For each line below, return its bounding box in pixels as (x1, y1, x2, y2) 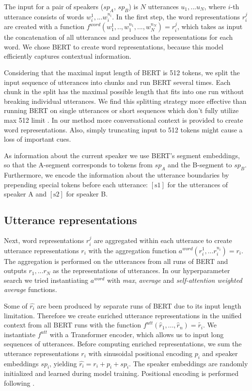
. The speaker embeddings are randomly (129, 358, 248, 368)
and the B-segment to (168, 160, 232, 170)
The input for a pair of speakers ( (4, 1, 104, 11)
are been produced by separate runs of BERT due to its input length (37, 300, 241, 310)
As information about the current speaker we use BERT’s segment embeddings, (4, 150, 240, 160)
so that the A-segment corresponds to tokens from (4, 160, 153, 170)
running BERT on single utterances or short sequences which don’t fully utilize (4, 105, 239, 115)
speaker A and (4, 189, 47, 199)
